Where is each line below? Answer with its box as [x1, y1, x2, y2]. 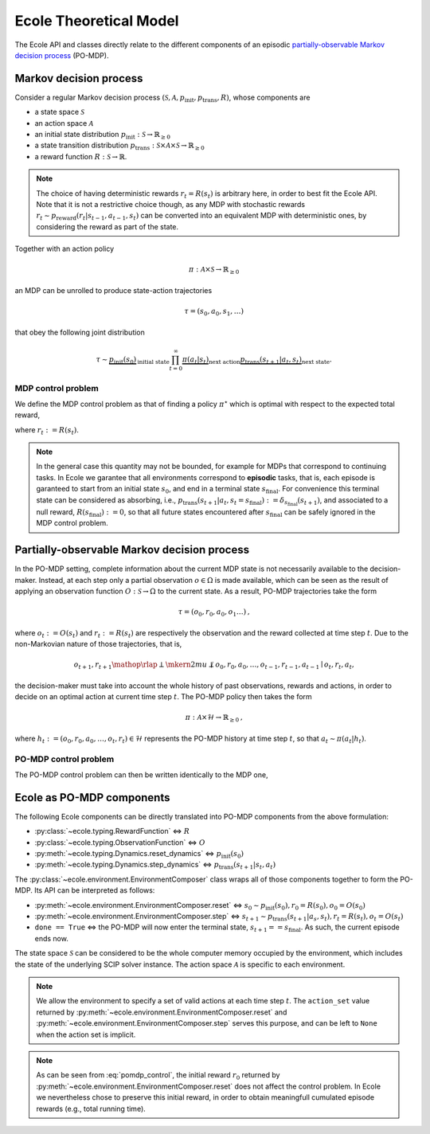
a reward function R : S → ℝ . [34, 151, 127, 161]
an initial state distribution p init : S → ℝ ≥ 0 [34, 130, 171, 141]
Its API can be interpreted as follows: [34, 886, 155, 895]
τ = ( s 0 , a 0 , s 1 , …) [184, 307, 244, 318]
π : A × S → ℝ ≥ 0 [188, 265, 240, 276]
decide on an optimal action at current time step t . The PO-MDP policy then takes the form [14, 692, 312, 702]
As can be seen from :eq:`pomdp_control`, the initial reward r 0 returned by [36, 1070, 280, 1082]
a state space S [34, 108, 85, 117]
